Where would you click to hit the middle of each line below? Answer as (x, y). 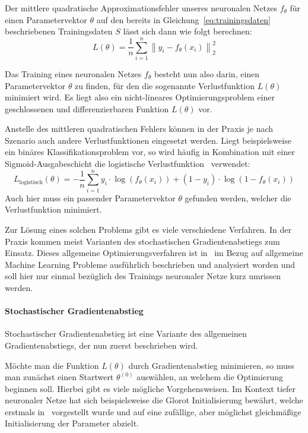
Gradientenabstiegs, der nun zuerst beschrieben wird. (101, 345)
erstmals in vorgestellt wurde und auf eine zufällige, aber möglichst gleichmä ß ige (153, 411)
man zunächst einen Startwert (59, 377)
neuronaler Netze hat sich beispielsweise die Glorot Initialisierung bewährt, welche (154, 400)
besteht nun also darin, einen (207, 73)
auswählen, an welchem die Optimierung (210, 377)
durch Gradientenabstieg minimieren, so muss (211, 365)
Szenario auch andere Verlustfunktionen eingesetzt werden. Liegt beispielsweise (148, 140)
